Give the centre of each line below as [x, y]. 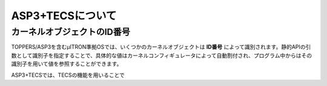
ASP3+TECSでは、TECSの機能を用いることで [68, 75]
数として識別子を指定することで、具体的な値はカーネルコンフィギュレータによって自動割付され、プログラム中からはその [161, 55]
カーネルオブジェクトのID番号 [71, 32]
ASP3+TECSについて [64, 16]
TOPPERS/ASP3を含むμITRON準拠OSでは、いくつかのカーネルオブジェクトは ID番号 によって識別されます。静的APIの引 [161, 47]
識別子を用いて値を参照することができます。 [67, 64]
